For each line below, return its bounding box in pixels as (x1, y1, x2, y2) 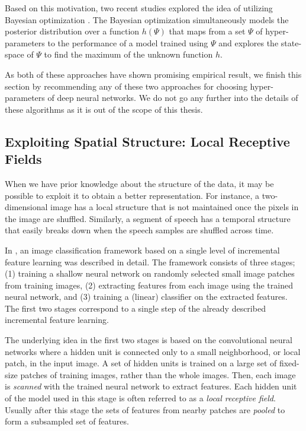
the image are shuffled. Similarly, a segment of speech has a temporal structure (5, 212, 291, 224)
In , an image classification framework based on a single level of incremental (5, 243, 280, 256)
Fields (5, 150, 42, 168)
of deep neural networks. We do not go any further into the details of (47, 91, 298, 104)
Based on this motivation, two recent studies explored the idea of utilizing (5, 2, 273, 14)
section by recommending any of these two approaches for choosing (5, 80, 247, 92)
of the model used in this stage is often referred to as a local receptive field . (5, 392, 276, 404)
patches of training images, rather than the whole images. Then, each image (20, 368, 296, 381)
